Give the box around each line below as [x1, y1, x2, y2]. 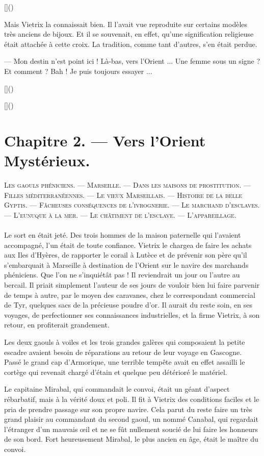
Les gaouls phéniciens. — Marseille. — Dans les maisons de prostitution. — [4, 180, 251, 190]
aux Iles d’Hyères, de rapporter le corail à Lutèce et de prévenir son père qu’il [4, 249, 247, 260]
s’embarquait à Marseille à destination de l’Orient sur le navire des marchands [4, 259, 249, 270]
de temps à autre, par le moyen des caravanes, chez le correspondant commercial [4, 289, 255, 300]
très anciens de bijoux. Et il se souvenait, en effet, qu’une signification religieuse [4, 29, 254, 39]
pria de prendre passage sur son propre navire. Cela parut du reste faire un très [4, 403, 252, 414]
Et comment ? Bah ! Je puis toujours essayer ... [4, 65, 152, 76]
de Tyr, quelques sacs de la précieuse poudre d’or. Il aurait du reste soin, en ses [4, 299, 252, 310]
